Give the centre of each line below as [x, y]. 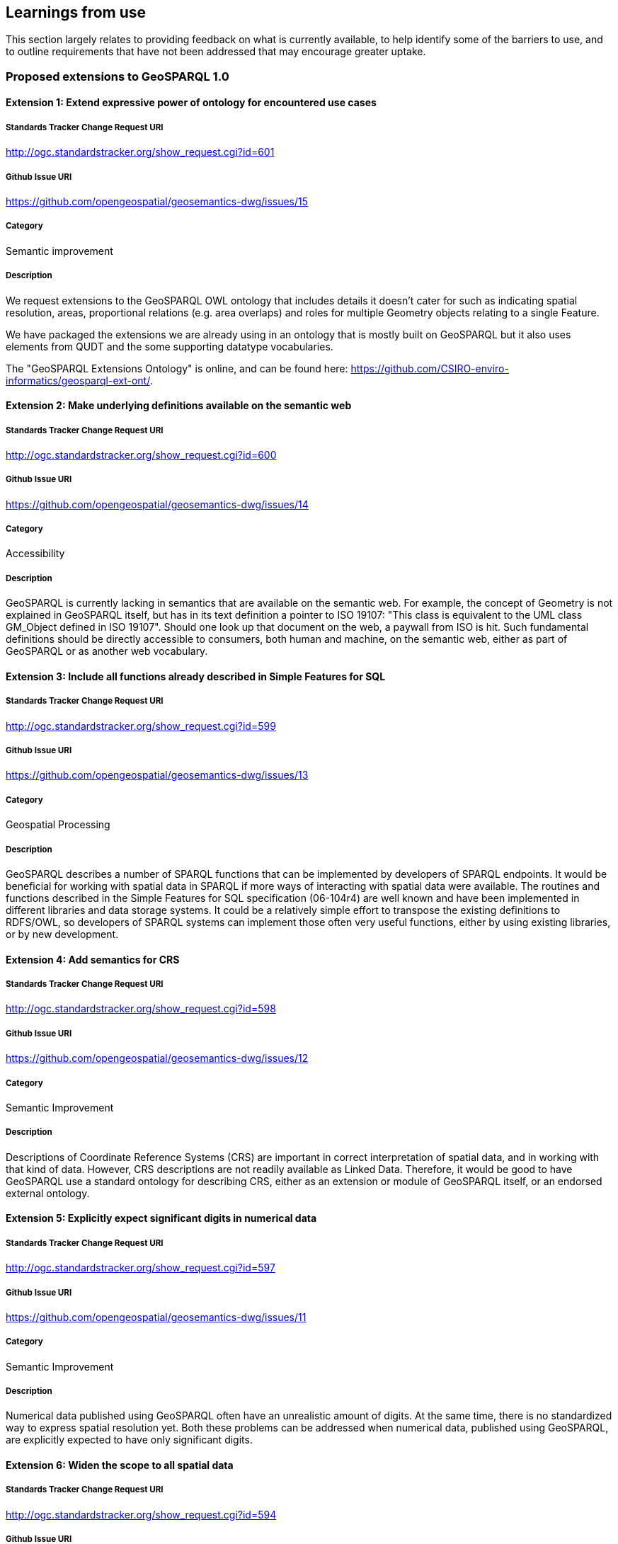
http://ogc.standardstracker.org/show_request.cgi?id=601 [140, 152]
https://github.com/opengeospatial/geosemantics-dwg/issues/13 [157, 775]
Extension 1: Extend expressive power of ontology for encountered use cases [191, 103]
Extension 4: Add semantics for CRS [93, 959]
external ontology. [48, 1193]
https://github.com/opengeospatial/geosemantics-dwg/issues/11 [156, 1317]
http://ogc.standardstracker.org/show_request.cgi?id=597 [141, 1268]
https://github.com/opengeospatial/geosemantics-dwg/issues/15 [157, 201]
